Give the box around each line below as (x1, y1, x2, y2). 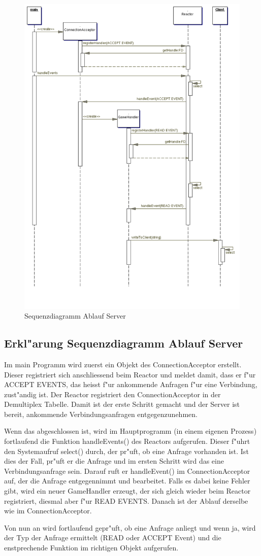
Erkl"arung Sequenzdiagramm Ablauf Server (4, 335, 243, 351)
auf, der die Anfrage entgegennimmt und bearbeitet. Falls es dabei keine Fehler (4, 475, 250, 486)
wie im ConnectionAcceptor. (4, 505, 92, 516)
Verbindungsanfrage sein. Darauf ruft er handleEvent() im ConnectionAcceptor (4, 465, 250, 476)
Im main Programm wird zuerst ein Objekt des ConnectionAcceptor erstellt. (4, 359, 242, 369)
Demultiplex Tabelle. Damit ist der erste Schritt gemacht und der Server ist (4, 399, 240, 409)
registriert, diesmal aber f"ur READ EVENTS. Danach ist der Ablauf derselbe (4, 495, 248, 506)
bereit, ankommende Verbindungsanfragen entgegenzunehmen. (4, 408, 198, 419)
